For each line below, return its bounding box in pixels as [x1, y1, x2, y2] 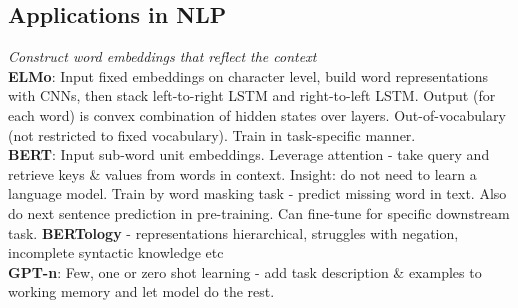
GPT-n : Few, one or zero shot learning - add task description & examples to [8, 261, 482, 282]
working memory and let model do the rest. [8, 281, 275, 302]
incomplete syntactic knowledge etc [8, 242, 224, 263]
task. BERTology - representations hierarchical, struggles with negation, [8, 222, 459, 243]
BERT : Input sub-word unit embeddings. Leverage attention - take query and [8, 144, 490, 165]
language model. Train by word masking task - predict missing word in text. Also [8, 183, 507, 204]
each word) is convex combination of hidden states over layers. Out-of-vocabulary [8, 104, 506, 125]
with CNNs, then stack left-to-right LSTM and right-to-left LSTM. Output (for [8, 85, 496, 106]
